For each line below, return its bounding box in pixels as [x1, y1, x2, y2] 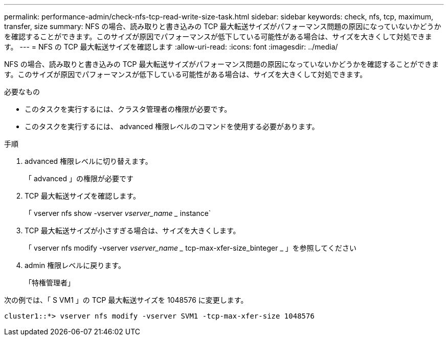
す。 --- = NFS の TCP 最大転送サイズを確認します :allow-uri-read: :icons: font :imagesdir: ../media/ [4, 42, 338, 51]
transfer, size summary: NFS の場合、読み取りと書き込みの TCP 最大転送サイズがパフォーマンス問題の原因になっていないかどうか [4, 22, 441, 31]
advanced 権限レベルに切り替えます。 [25, 157, 152, 165]
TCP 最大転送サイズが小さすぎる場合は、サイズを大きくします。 [25, 226, 240, 235]
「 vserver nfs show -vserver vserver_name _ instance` [25, 209, 211, 217]
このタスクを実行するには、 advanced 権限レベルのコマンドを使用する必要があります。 [25, 122, 319, 131]
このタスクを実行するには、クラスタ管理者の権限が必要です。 [25, 105, 232, 113]
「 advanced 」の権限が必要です [25, 174, 134, 183]
